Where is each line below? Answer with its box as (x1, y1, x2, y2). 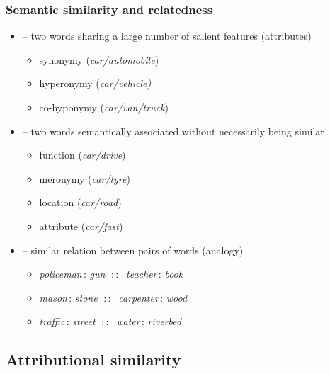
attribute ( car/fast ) (39, 218, 123, 233)
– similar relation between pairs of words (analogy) (22, 242, 244, 257)
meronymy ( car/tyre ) (39, 171, 130, 186)
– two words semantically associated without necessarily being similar (22, 123, 324, 138)
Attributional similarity (6, 348, 181, 370)
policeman (39, 266, 82, 281)
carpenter (118, 290, 159, 305)
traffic (39, 314, 65, 329)
